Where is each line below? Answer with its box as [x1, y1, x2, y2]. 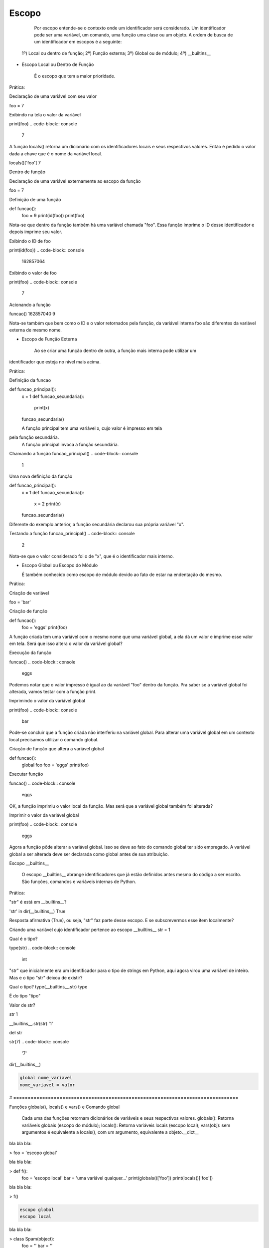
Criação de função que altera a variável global [9, 746, 104, 752]
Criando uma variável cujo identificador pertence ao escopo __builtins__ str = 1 [9, 927, 170, 933]
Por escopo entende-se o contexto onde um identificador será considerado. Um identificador [34, 25, 226, 31]
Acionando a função [9, 302, 51, 308]
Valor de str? [9, 1002, 35, 1008]
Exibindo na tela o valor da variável [9, 112, 81, 118]
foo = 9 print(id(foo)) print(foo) [21, 213, 85, 219]
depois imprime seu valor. [9, 229, 62, 235]
